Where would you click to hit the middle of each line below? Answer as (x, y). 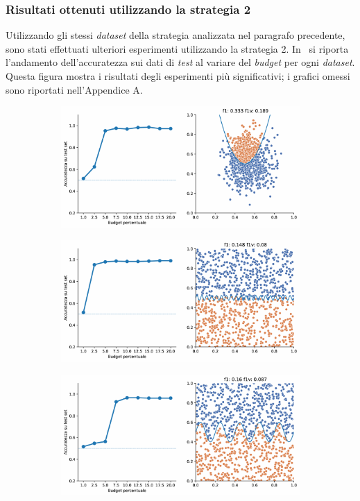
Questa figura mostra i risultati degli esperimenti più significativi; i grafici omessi (178, 76)
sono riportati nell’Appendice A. (74, 89)
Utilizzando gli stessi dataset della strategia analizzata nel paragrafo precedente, (175, 35)
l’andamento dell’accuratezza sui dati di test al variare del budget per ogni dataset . (180, 62)
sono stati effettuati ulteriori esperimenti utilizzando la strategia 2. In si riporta (177, 48)
